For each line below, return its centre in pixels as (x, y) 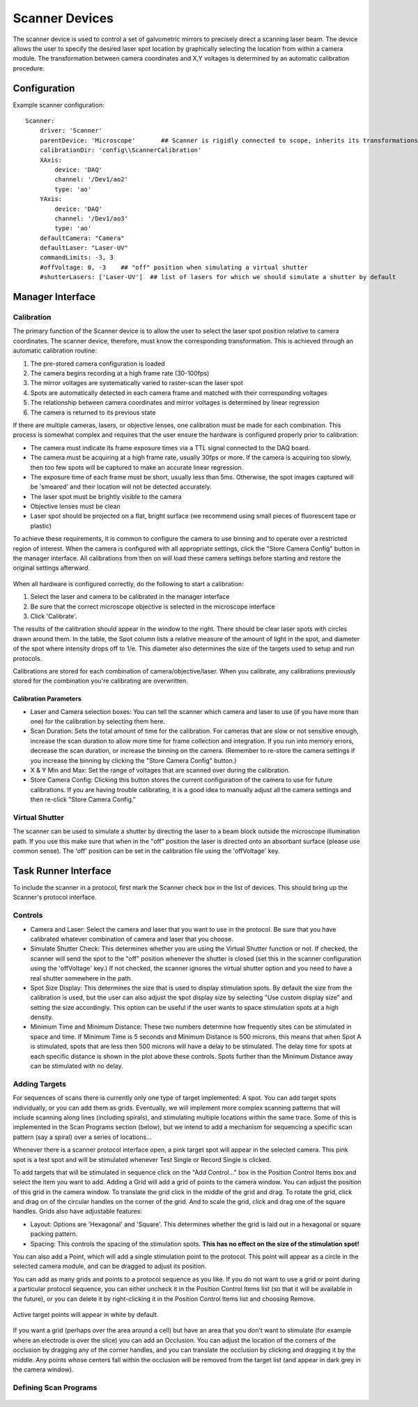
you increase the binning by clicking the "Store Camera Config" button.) (133, 760)
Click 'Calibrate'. (54, 616)
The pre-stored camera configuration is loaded (98, 364)
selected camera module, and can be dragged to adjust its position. (110, 1266)
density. (42, 1017)
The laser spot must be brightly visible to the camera (106, 496)
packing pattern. (54, 1234)
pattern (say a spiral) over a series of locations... (83, 1137)
